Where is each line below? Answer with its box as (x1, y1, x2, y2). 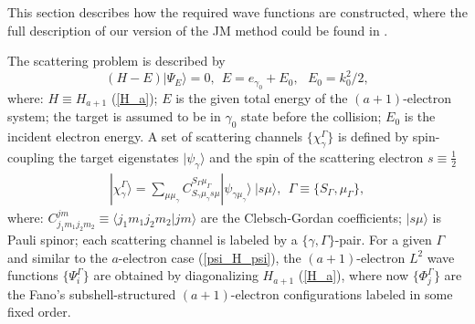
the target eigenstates (58, 147, 179, 166)
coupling (7, 147, 55, 166)
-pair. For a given (334, 229, 432, 248)
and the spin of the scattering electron (209, 147, 424, 166)
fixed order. (7, 302, 71, 321)
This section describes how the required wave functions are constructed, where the (7, 3, 468, 21)
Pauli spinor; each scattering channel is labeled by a (7, 229, 298, 248)
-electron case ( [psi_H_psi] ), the (118, 247, 301, 267)
